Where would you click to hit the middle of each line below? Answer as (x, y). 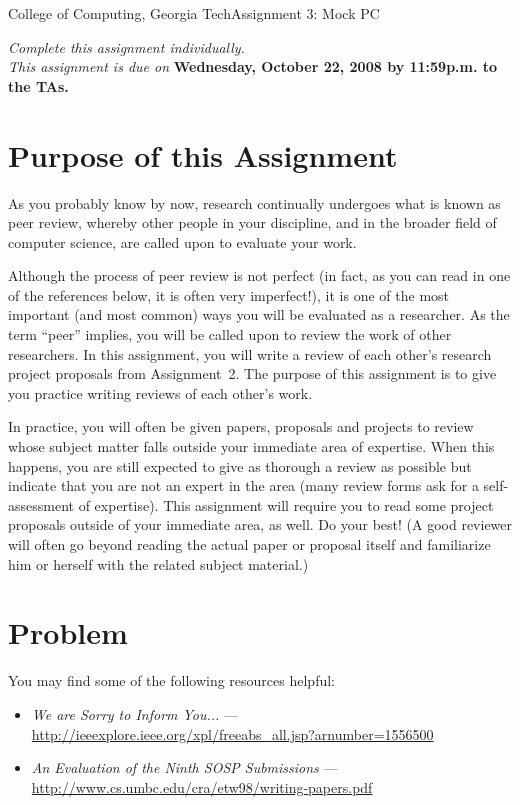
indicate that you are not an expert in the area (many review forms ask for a (243, 485)
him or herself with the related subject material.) (158, 563)
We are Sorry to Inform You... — (135, 713)
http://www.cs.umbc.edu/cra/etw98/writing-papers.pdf (202, 786)
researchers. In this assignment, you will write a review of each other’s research (250, 353)
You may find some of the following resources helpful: (171, 680)
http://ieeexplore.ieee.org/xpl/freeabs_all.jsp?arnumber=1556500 (232, 733)
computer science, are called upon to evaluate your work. (182, 241)
